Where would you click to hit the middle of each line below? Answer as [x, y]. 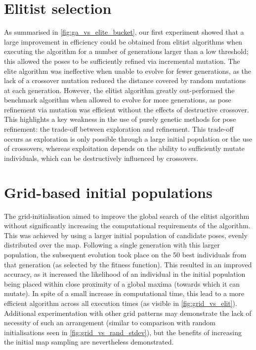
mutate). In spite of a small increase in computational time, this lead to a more [124, 293]
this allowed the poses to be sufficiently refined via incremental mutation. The [122, 61]
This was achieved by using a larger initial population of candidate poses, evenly [126, 235]
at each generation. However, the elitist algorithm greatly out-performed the [119, 90]
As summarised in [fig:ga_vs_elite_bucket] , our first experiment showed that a [124, 32]
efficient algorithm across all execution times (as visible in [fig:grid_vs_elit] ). [121, 303]
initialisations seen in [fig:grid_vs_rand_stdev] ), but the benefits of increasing [123, 332]
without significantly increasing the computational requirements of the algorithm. [127, 225]
